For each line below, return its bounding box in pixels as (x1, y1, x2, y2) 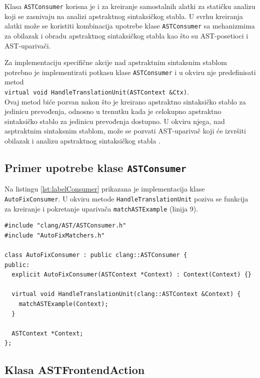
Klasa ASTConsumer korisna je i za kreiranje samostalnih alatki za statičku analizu (4, 1, 255, 11)
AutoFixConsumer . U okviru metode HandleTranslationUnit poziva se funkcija (4, 193, 248, 203)
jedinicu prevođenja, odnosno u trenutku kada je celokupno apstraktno (4, 106, 221, 116)
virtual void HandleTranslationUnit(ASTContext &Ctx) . (4, 86, 189, 96)
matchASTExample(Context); (18, 300, 108, 307)
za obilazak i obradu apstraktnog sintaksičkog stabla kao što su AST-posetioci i (4, 30, 248, 40)
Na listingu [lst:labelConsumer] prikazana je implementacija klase (4, 183, 205, 194)
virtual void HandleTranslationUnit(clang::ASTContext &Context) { (11, 290, 241, 298)
